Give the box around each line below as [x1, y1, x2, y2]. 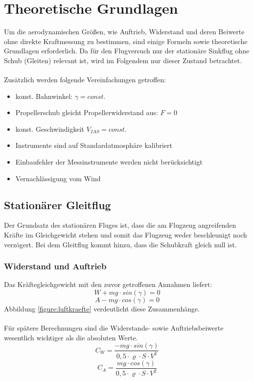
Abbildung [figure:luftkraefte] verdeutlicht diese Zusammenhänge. [4, 304, 200, 314]
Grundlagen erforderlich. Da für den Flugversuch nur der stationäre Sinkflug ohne [4, 46, 250, 56]
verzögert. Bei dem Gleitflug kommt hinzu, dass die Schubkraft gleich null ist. [4, 239, 237, 249]
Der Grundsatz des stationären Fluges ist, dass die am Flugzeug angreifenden [4, 220, 236, 230]
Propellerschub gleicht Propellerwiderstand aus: [15, 107, 158, 118]
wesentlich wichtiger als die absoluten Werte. [4, 332, 138, 342]
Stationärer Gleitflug [4, 197, 111, 212]
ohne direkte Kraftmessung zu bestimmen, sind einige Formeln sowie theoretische [4, 36, 248, 46]
